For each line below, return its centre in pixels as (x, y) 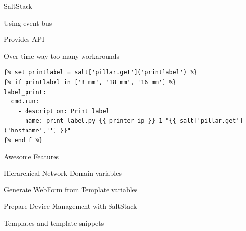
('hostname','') (30, 130)
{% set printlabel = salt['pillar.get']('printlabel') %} (101, 73)
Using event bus (28, 22)
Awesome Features (31, 156)
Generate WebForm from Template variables (71, 189)
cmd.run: (25, 102)
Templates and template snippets (54, 222)
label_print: (25, 92)
